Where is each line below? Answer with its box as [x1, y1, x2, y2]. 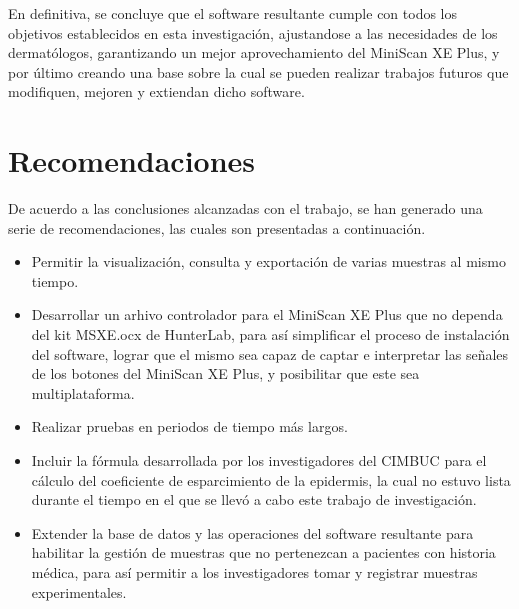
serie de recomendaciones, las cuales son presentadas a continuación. [8, 217, 426, 238]
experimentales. [31, 581, 127, 602]
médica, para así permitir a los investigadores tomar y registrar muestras [31, 562, 478, 582]
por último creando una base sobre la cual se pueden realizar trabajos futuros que [8, 61, 509, 82]
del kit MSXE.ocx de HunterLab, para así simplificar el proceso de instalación [31, 324, 510, 345]
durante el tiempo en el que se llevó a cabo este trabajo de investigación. [31, 489, 477, 510]
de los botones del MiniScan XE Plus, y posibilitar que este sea [31, 363, 420, 384]
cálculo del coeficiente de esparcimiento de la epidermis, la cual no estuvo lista [31, 469, 511, 490]
